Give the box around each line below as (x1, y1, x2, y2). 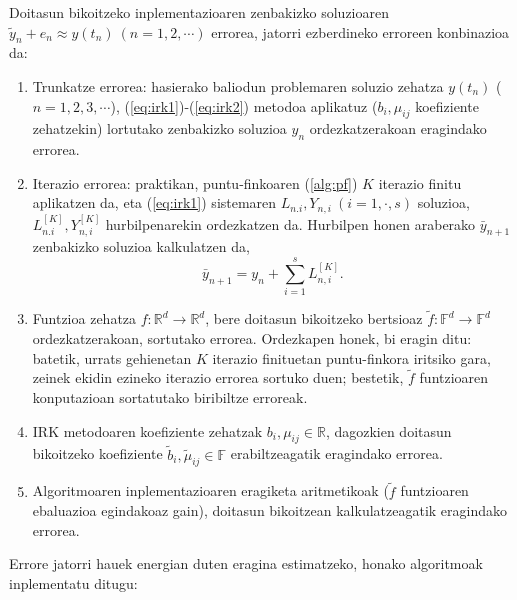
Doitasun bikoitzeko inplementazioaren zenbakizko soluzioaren (9, 2, 389, 22)
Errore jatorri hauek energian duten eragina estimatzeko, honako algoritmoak (9, 553, 483, 574)
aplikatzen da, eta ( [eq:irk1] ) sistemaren (32, 192, 277, 213)
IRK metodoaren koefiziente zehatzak (32, 420, 263, 441)
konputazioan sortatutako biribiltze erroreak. (32, 386, 308, 407)
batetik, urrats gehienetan (32, 347, 192, 368)
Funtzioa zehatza (32, 308, 137, 329)
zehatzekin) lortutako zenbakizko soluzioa (32, 118, 287, 139)
